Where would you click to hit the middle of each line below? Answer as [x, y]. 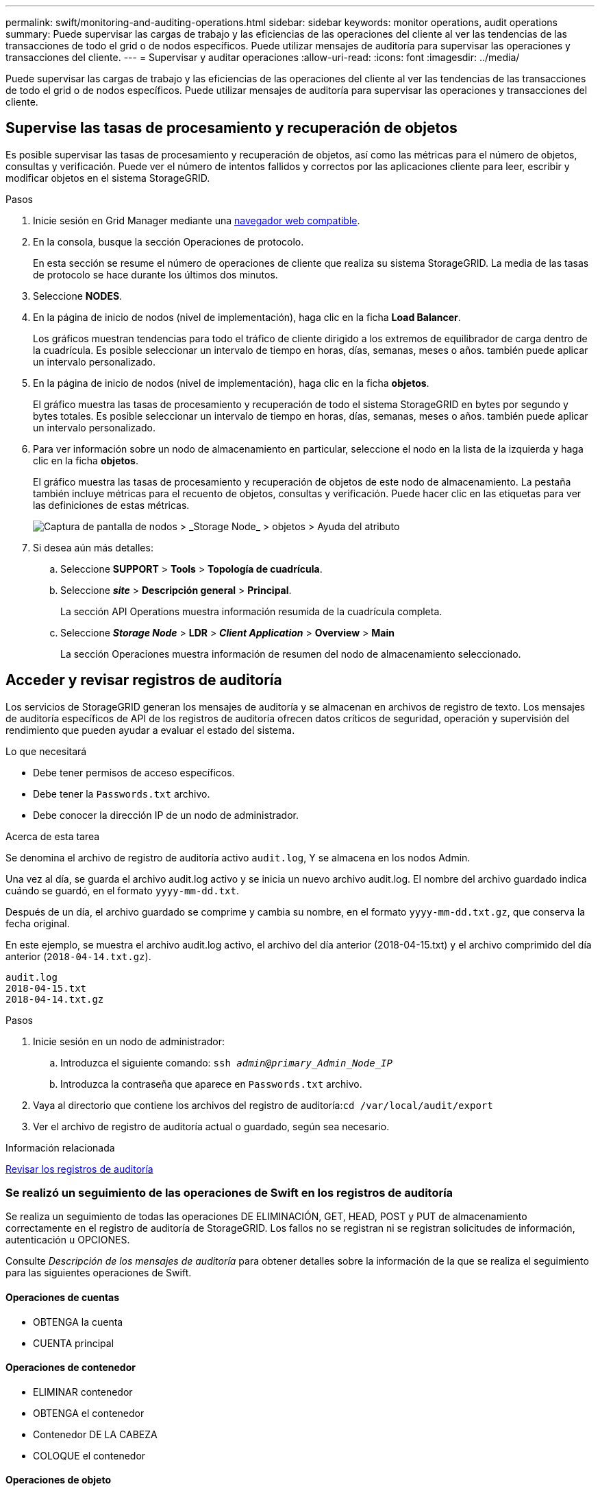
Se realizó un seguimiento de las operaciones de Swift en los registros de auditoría [229, 1193]
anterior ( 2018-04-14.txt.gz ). [78, 956]
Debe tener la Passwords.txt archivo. [122, 794]
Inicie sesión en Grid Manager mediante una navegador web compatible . [197, 220]
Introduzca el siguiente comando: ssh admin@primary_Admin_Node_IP [226, 1062]
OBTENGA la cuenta [78, 1322]
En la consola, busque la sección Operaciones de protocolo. [168, 241]
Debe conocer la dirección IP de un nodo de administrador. [166, 815]
